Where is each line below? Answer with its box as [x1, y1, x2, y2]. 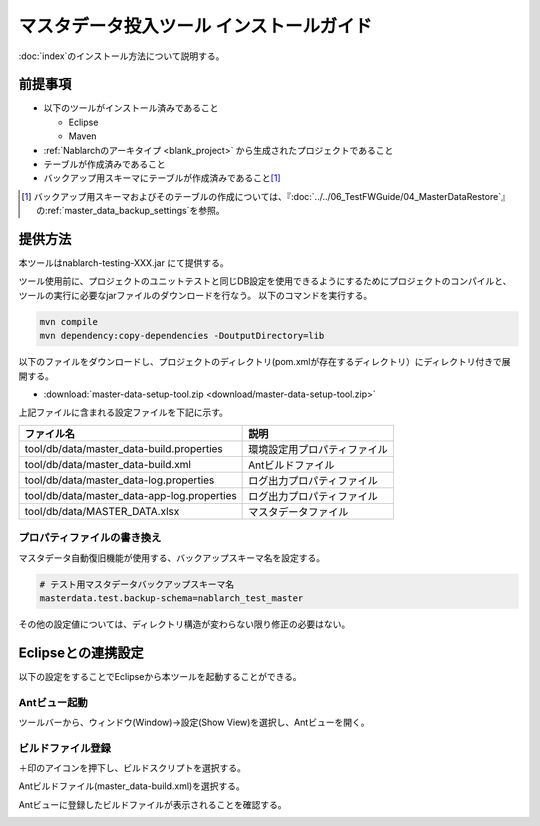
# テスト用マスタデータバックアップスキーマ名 [39, 578, 235, 590]
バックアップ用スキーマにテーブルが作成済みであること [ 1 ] [43, 172, 281, 184]
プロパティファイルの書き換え [18, 531, 162, 545]
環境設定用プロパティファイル [248, 442, 389, 456]
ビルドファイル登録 [18, 741, 112, 755]
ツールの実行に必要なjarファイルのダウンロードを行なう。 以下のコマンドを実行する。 [18, 289, 373, 301]
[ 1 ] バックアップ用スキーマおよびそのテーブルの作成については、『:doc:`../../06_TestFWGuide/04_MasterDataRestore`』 [21, 190, 510, 202]
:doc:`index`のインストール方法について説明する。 [18, 50, 225, 62]
